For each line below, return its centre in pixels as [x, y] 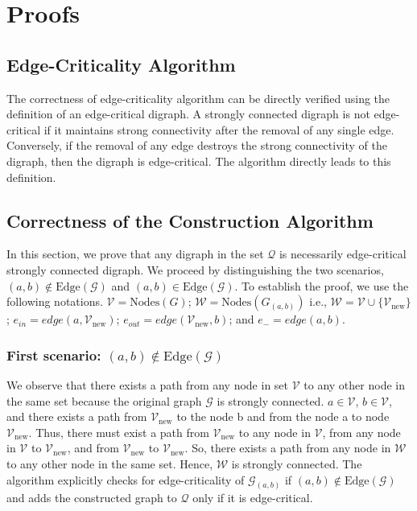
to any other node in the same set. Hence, [110, 463]
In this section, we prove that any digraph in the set [135, 254]
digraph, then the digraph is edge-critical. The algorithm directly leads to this [199, 161]
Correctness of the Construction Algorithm [190, 220]
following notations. [55, 301]
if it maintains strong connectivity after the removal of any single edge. [219, 129]
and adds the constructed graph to [92, 498]
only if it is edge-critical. [253, 498]
